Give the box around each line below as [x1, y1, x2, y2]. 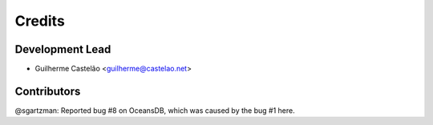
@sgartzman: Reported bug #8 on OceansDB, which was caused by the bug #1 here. [14, 105, 296, 115]
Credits [14, 12, 66, 30]
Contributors [14, 84, 81, 98]
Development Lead [14, 42, 111, 56]
